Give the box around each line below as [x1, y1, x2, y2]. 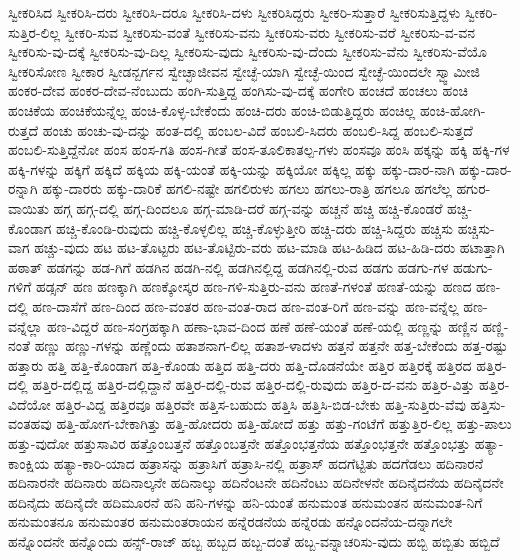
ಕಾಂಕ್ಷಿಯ [8, 452, 50, 473]
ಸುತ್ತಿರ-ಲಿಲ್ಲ [8, 21, 61, 42]
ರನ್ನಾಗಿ [8, 178, 38, 199]
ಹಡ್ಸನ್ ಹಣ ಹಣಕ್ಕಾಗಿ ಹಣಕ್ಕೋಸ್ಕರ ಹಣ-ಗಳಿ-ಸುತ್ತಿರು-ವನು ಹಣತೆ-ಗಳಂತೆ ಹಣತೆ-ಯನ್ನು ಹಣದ [35, 276, 472, 297]
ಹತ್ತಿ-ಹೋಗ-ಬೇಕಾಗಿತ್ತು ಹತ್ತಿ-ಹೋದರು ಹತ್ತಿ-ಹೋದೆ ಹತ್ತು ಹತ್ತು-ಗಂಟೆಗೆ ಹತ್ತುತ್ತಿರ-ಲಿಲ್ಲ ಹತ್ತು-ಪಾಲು [56, 413, 512, 434]
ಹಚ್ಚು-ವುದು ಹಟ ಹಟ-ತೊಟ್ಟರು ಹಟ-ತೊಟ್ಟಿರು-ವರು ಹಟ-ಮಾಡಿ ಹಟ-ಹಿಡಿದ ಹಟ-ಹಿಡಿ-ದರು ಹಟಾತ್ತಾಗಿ [34, 237, 505, 258]
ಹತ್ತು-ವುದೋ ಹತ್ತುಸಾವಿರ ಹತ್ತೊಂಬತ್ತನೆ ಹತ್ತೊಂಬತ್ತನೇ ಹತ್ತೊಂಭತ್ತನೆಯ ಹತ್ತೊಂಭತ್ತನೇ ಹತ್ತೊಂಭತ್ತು [8, 433, 471, 454]
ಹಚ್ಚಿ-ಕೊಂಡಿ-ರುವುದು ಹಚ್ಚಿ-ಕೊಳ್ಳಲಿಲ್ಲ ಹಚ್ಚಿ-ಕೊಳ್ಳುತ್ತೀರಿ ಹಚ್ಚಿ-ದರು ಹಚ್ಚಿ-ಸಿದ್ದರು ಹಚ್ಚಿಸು [56, 217, 454, 238]
